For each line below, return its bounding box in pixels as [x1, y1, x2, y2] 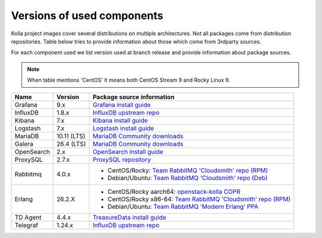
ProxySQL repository [92, 155, 151, 163]
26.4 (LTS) [57, 140, 86, 148]
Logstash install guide [92, 124, 154, 132]
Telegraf [14, 221, 39, 229]
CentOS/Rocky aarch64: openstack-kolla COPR [107, 187, 241, 196]
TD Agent [14, 213, 42, 221]
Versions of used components [11, 9, 163, 22]
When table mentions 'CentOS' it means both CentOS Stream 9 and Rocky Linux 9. [27, 76, 231, 84]
